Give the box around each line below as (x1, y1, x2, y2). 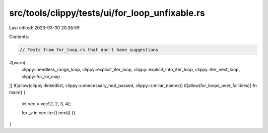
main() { (9, 89, 26, 95)
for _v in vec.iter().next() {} (21, 110, 76, 116)
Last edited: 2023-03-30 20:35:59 (9, 25, 80, 31)
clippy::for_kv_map (21, 73, 60, 79)
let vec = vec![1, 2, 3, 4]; (21, 100, 71, 106)
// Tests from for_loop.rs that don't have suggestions (19, 47, 159, 52)
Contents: (9, 34, 29, 40)
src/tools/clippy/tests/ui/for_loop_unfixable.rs (9, 7, 205, 18)
